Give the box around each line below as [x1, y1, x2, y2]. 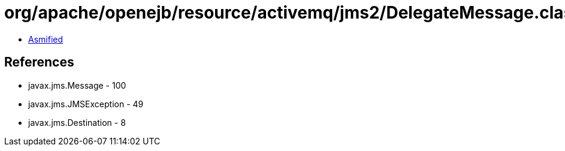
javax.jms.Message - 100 [28, 80, 126, 90]
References [4, 55, 74, 70]
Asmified [28, 34, 64, 44]
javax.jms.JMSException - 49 [28, 98, 144, 109]
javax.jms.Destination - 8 [28, 117, 126, 128]
